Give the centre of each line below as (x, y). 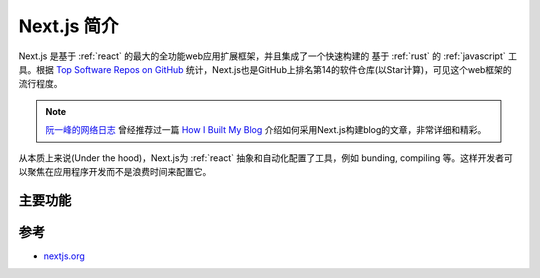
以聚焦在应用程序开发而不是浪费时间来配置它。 (115, 171)
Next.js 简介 (68, 26)
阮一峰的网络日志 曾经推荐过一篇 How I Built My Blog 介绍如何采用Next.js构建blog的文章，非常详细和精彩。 (266, 130)
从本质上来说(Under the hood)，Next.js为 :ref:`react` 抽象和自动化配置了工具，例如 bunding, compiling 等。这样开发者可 (266, 157)
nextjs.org (64, 256)
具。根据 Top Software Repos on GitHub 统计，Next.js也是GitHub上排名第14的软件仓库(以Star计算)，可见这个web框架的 (265, 69)
